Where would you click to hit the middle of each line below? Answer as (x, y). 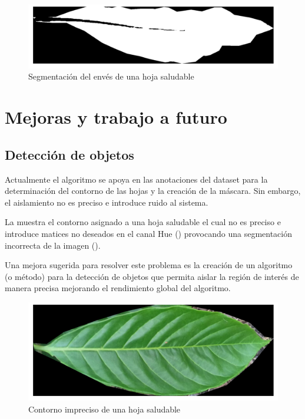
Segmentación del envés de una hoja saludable (111, 76)
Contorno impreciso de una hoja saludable (105, 409)
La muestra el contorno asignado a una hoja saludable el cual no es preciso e (143, 222)
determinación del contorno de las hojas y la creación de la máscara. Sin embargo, (153, 191)
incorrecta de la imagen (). (53, 245)
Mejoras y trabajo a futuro (116, 117)
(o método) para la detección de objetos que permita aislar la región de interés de (152, 276)
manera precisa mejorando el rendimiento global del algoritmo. (118, 288)
